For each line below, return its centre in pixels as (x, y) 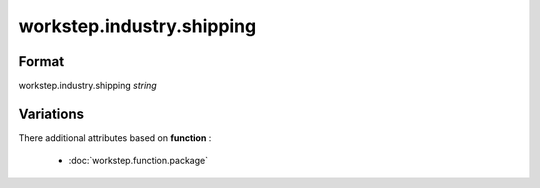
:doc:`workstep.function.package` (138, 161)
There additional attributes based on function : (115, 137)
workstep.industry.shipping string (87, 86)
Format (41, 61)
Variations (51, 113)
